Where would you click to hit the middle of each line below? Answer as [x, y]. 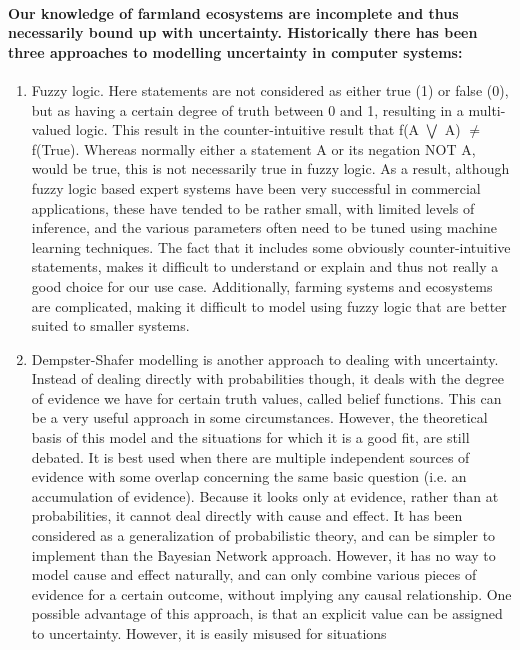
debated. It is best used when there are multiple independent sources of [250, 456]
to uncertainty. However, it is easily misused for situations [209, 633]
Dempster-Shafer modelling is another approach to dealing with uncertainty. [265, 358]
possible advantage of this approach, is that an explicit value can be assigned [267, 613]
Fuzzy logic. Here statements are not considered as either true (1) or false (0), [270, 89]
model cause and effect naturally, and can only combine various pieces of [254, 574]
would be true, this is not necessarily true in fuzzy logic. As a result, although [270, 168]
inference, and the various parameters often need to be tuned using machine [264, 227]
